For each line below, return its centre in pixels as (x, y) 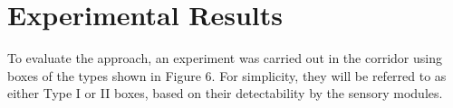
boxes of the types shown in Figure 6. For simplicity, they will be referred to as (227, 75)
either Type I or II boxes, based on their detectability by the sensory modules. (225, 93)
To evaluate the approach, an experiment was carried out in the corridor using (225, 58)
